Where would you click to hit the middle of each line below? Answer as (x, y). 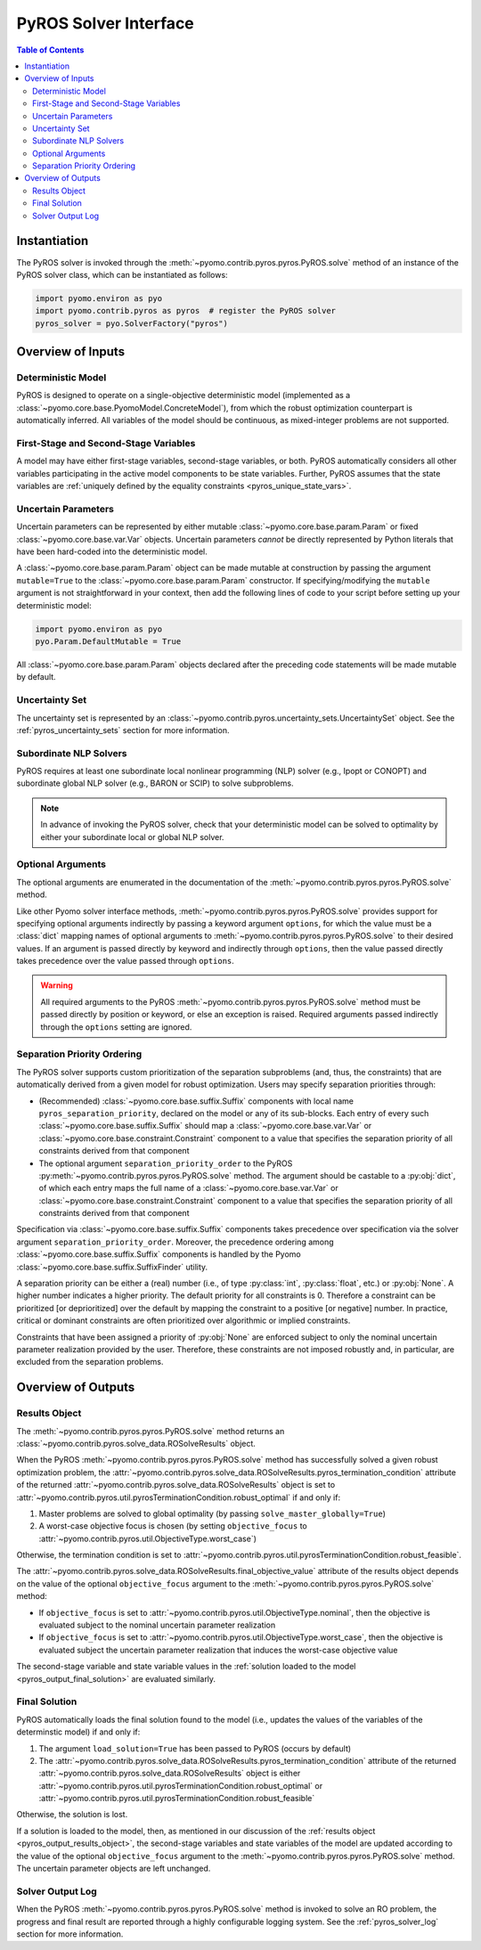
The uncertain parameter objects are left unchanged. (114, 1868)
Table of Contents (50, 50)
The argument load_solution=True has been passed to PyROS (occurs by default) (195, 1748)
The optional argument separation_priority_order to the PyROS (166, 1163)
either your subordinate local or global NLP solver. (132, 836)
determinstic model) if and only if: (78, 1732)
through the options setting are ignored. (116, 1027)
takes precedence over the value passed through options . (126, 961)
